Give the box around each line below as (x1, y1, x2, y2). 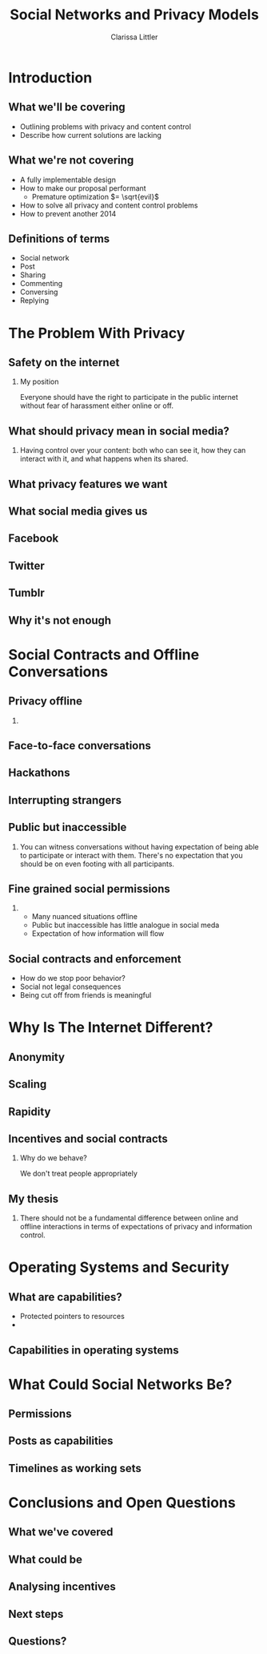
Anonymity (8, 1050, 66, 1063)
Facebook (8, 531, 59, 546)
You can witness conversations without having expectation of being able (19, 841, 259, 851)
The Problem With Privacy (8, 324, 185, 342)
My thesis (8, 1192, 58, 1205)
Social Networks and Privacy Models (9, 6, 260, 24)
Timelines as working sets (8, 1461, 142, 1475)
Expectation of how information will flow (31, 929, 165, 938)
